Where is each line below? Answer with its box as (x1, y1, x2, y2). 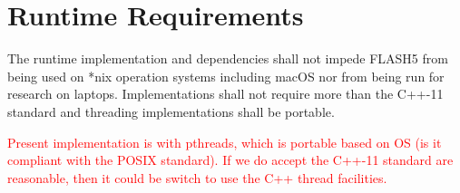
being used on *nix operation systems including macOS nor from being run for (7, 66, 445, 85)
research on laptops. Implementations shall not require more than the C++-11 (7, 84, 444, 103)
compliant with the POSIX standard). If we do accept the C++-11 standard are (7, 150, 454, 169)
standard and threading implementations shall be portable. (7, 101, 335, 121)
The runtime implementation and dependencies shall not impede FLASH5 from (7, 49, 448, 68)
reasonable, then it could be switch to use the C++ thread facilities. (7, 168, 387, 187)
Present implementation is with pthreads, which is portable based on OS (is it (7, 132, 442, 151)
